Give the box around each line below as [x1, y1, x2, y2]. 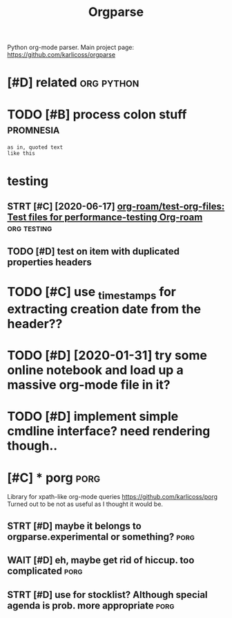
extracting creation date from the [7, 302, 202, 317]
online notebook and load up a [7, 363, 184, 378]
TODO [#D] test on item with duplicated [7, 246, 180, 257]
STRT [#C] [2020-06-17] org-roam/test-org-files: [7, 200, 225, 212]
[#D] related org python [7, 75, 139, 91]
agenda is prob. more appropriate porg [7, 599, 175, 611]
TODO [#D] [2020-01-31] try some [7, 347, 208, 363]
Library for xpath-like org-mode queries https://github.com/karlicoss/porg [7, 493, 218, 501]
